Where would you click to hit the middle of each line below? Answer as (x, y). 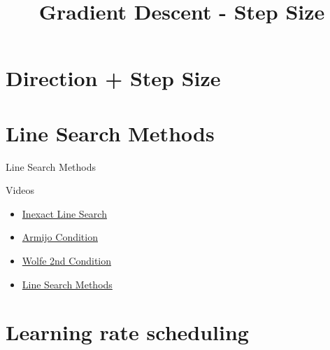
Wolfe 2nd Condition (67, 261)
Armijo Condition (60, 237)
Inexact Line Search (64, 213)
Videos (20, 190)
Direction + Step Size (113, 78)
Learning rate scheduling (127, 332)
